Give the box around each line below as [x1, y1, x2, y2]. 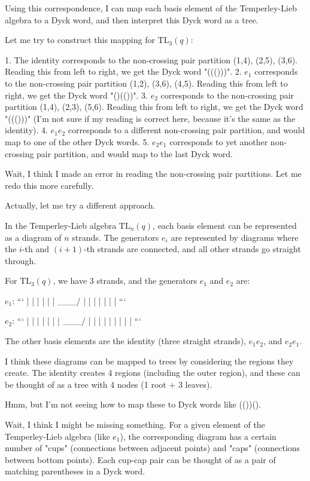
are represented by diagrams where [171, 231, 299, 243]
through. [5, 254, 37, 266]
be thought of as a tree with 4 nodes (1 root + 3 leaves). [5, 378, 212, 390]
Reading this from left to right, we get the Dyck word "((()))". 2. [5, 65, 242, 78]
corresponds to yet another [169, 135, 268, 148]
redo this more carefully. [5, 179, 94, 191]
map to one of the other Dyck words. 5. [5, 135, 150, 148]
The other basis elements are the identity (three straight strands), [5, 335, 247, 347]
